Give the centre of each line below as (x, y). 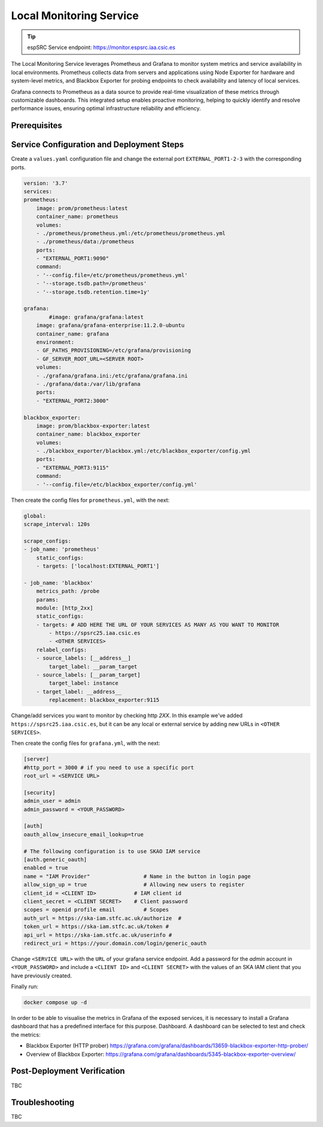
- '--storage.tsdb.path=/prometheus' (92, 284)
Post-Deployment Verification (68, 1071)
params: (48, 599)
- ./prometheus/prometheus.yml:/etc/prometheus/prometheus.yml (131, 233)
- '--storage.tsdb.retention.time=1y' (93, 292)
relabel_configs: (62, 650)
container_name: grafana (73, 334)
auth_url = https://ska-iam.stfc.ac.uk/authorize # (103, 918)
